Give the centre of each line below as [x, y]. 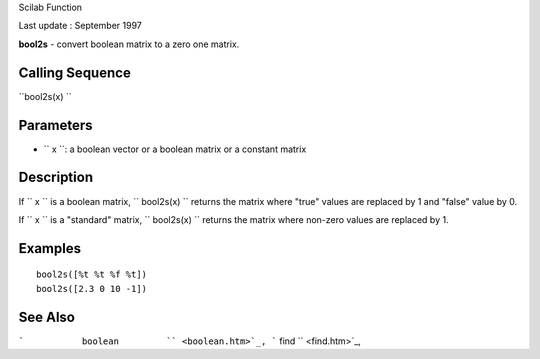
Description [56, 177]
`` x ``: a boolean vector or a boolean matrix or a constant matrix [175, 149]
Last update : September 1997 [80, 26]
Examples [50, 248]
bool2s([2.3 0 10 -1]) [92, 288]
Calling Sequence [75, 72]
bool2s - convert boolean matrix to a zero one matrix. [129, 44]
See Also [46, 316]
